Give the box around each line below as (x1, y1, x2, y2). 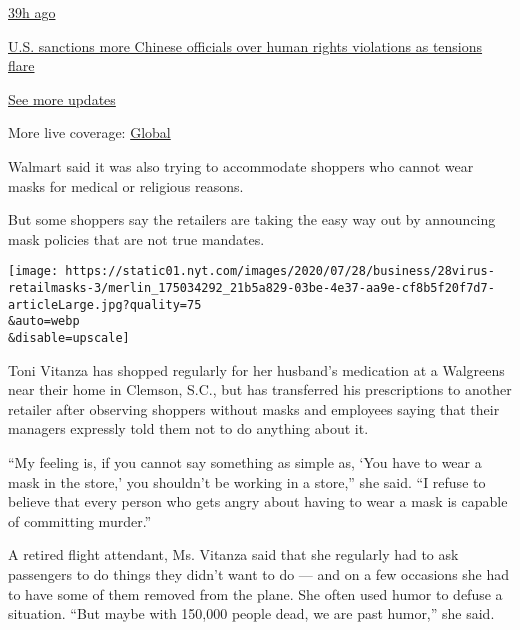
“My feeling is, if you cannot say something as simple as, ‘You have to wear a (8, 452, 482, 472)
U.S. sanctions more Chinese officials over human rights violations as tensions (8, 35, 483, 56)
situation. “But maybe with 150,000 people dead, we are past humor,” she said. (8, 603, 495, 624)
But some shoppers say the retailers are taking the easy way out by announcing (8, 209, 496, 230)
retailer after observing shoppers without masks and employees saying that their (8, 398, 500, 419)
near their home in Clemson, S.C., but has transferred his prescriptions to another (8, 379, 512, 400)
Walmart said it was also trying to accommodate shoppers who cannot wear (8, 155, 474, 176)
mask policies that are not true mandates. (8, 228, 265, 249)
